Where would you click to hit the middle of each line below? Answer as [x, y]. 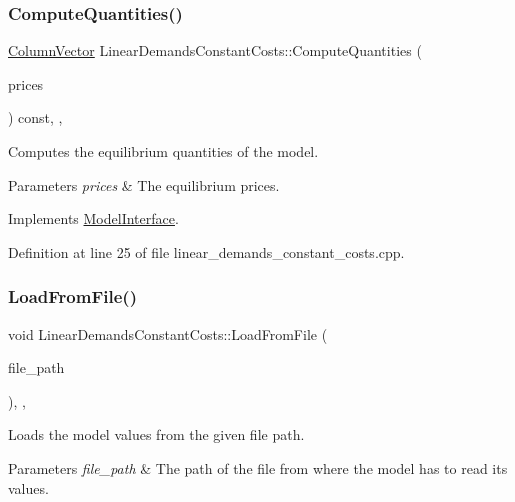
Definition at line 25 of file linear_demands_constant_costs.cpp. [206, 251]
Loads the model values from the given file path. [156, 434]
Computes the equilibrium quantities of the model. [163, 151]
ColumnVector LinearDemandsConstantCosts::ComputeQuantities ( [215, 50]
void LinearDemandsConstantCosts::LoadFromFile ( [168, 333]
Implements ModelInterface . [93, 218]
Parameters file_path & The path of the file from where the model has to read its [258, 467]
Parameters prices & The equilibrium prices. [144, 184]
